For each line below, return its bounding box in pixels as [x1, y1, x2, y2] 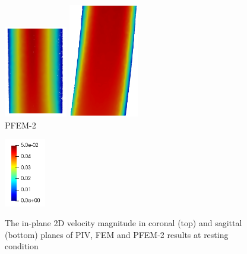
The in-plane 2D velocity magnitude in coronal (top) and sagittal [5, 217, 242, 229]
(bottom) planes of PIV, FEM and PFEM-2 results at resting [5, 228, 229, 240]
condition [5, 240, 39, 252]
